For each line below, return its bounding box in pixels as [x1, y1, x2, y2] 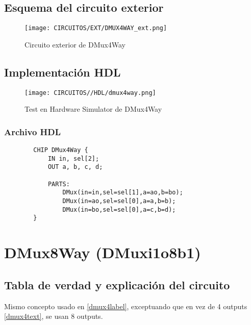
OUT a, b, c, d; [47, 163, 103, 171]
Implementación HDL [4, 64, 121, 80]
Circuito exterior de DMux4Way [24, 39, 125, 49]
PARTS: [47, 180, 70, 188]
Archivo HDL [4, 125, 61, 138]
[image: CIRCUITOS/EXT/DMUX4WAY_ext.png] [24, 24, 167, 32]
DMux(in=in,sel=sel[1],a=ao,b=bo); [62, 189, 183, 196]
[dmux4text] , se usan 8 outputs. [4, 311, 103, 321]
